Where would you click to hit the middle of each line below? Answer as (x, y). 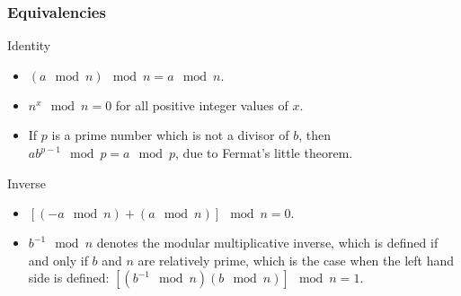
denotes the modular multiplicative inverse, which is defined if (267, 243)
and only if (58, 260)
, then (315, 135)
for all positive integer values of (202, 104)
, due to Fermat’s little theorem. (264, 152)
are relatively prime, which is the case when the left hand (296, 260)
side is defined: (69, 278)
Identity (29, 45)
